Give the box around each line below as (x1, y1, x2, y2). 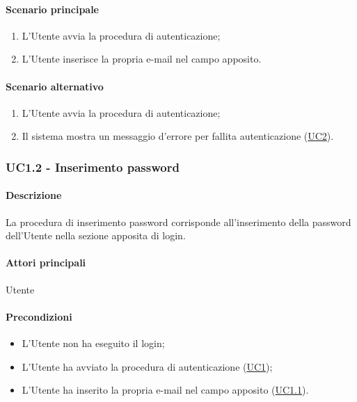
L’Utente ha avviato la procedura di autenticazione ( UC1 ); (22, 359, 273, 373)
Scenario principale (6, 1, 99, 16)
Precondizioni (6, 309, 72, 323)
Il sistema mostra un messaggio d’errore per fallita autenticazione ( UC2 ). (22, 129, 334, 143)
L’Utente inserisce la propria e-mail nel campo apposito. (22, 51, 262, 66)
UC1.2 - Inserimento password (6, 158, 180, 175)
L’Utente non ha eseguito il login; (22, 335, 165, 350)
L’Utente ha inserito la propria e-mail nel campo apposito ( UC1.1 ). (22, 383, 309, 397)
